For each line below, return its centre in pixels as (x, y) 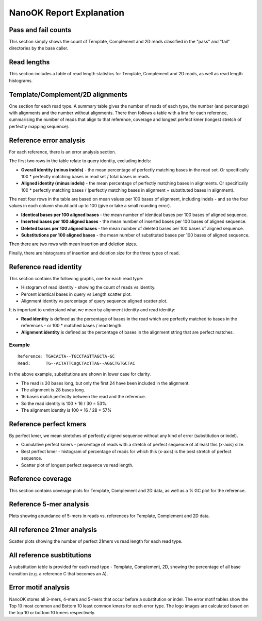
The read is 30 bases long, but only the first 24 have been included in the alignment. (106, 383)
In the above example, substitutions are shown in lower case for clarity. (80, 374)
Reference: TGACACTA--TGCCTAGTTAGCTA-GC (66, 356)
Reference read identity (45, 267)
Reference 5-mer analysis (49, 504)
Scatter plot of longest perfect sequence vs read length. (77, 465)
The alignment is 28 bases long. (53, 390)
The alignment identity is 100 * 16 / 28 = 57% (66, 410)
